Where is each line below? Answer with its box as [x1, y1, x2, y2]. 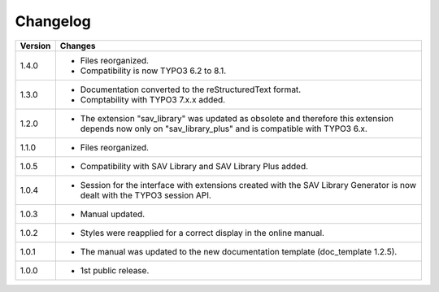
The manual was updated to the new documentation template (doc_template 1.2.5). [80, 246, 398, 257]
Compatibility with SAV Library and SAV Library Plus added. [80, 160, 309, 172]
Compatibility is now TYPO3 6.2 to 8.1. [80, 65, 227, 76]
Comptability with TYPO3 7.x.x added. [80, 94, 226, 105]
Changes [59, 40, 96, 51]
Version [20, 40, 51, 51]
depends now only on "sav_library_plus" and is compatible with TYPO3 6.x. [80, 123, 367, 134]
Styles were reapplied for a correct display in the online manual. [80, 227, 325, 238]
